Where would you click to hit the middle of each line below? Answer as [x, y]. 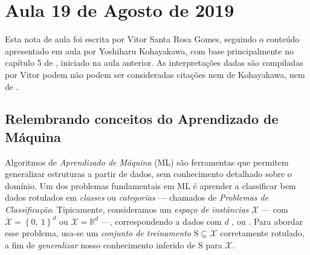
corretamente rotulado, [262, 233]
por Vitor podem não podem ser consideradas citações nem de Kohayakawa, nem [155, 74]
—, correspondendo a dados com [161, 221]
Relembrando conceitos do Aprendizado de [142, 119]
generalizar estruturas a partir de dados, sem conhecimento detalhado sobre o [148, 174]
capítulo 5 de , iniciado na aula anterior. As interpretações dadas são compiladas [154, 63]
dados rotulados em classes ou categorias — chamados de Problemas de [137, 197]
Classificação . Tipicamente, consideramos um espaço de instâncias [127, 209]
